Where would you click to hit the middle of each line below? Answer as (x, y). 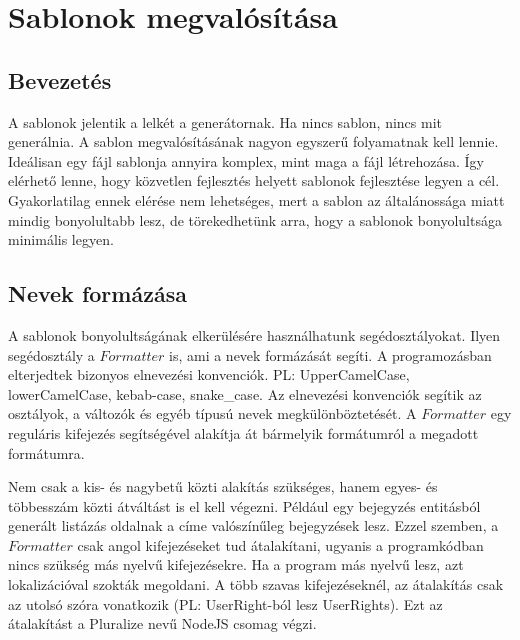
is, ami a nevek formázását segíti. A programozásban (330, 354)
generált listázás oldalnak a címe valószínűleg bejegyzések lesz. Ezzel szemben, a (253, 525)
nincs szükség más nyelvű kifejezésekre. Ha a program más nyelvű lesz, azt (236, 564)
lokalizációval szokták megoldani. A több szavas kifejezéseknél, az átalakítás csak (256, 584)
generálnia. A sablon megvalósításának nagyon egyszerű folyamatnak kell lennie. (253, 141)
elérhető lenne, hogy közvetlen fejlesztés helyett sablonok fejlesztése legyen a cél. (254, 180)
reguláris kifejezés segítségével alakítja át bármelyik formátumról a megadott (243, 432)
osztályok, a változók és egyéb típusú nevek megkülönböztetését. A (212, 413)
